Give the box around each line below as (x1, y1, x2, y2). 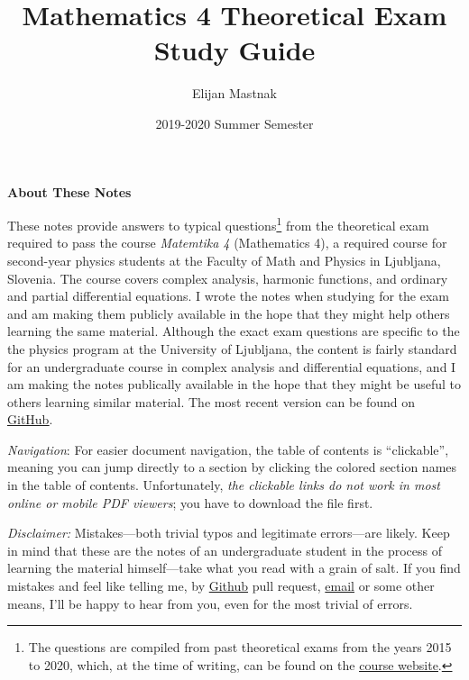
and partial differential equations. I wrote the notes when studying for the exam (7, 286, 450, 305)
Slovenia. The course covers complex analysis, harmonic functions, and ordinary (7, 268, 448, 287)
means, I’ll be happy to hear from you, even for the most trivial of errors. (7, 594, 413, 612)
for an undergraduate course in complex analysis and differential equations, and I (7, 357, 456, 376)
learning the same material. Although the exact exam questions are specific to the (7, 322, 460, 340)
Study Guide (153, 32, 316, 68)
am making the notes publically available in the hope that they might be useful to (7, 375, 462, 394)
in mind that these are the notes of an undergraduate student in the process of (7, 540, 442, 559)
